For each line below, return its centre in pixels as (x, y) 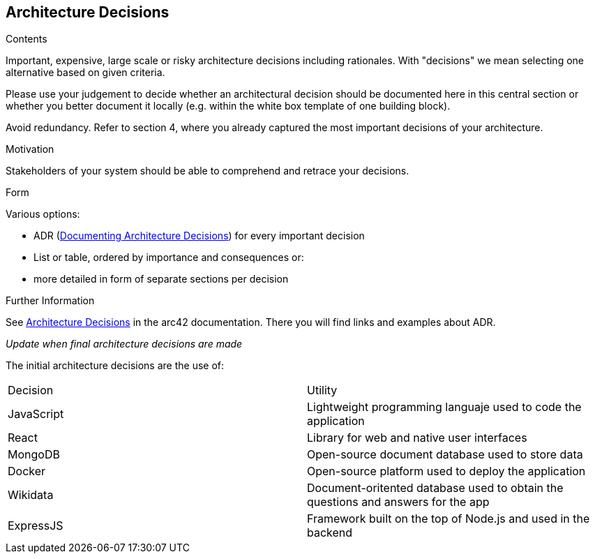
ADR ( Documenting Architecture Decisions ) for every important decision (199, 236)
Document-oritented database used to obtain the (435, 488)
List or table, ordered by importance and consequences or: (169, 258)
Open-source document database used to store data (445, 455)
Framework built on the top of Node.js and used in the (449, 519)
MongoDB (34, 455)
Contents (27, 39)
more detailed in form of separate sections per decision (161, 279)
